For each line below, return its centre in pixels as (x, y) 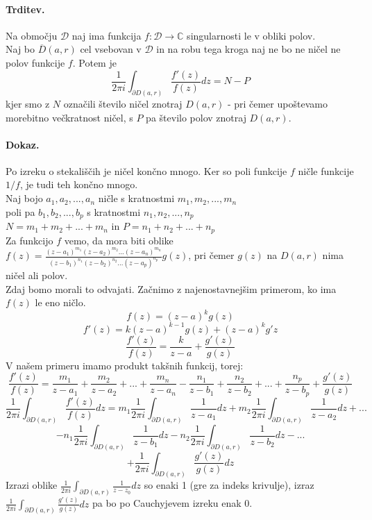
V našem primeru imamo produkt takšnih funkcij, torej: (125, 365)
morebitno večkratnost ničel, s (69, 117)
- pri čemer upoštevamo (277, 103)
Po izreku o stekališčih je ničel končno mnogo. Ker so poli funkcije (146, 170)
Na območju (32, 35)
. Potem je (94, 62)
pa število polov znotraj (196, 117)
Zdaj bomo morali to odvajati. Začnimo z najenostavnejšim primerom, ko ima (171, 288)
